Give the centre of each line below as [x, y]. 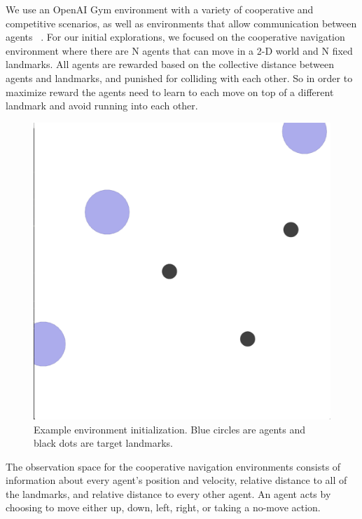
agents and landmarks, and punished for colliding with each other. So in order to [179, 77]
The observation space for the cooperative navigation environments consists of [173, 466]
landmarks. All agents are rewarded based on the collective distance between [170, 64]
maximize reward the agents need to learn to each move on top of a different [170, 92]
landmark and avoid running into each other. [102, 106]
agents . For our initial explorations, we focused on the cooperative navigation [175, 37]
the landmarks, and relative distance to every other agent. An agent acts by [168, 493]
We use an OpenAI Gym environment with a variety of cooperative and [160, 9]
